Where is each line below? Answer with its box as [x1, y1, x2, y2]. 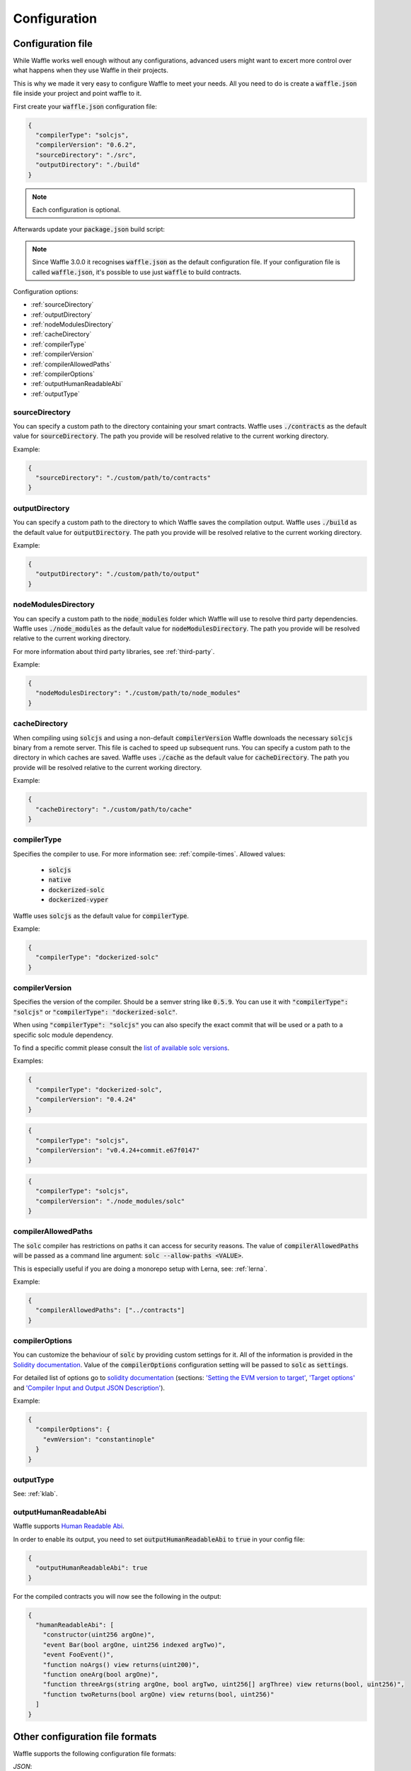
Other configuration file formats [13, 1731, 157, 1743]
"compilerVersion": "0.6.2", [35, 141, 137, 149]
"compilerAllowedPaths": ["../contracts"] [35, 1306, 185, 1314]
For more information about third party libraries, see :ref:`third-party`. [13, 647, 215, 655]
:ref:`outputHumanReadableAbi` [30, 380, 123, 388]
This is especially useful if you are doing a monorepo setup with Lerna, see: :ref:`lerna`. [13, 1264, 268, 1273]
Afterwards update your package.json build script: [13, 225, 166, 234]
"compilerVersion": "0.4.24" [35, 1095, 137, 1104]
